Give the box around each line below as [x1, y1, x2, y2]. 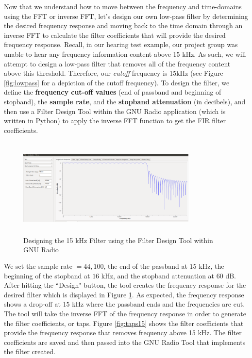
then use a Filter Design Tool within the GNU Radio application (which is [4, 106, 226, 116]
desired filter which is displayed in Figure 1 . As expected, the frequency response [4, 289, 244, 299]
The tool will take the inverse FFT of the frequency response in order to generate [4, 309, 246, 319]
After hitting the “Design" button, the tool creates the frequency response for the [4, 280, 246, 290]
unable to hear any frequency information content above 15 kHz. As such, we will [4, 49, 246, 59]
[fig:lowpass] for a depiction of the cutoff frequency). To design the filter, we [4, 77, 230, 87]
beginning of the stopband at [4, 270, 90, 280]
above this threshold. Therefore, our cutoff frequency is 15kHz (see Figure [4, 68, 223, 78]
